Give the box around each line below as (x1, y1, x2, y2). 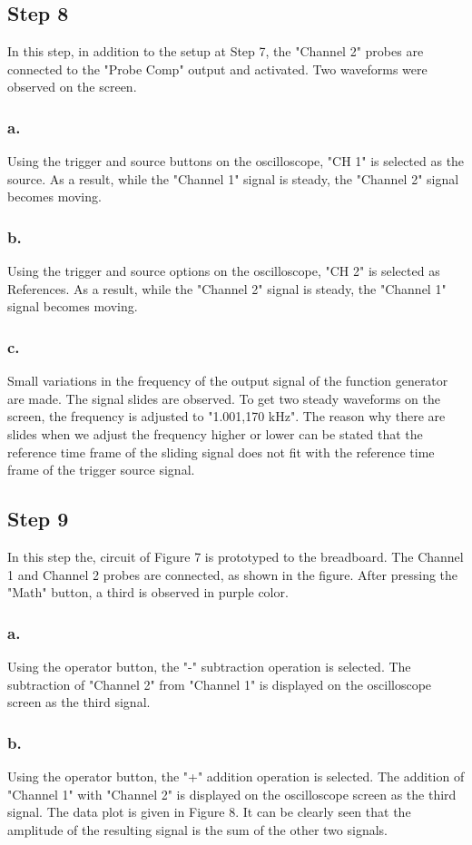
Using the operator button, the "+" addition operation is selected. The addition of (7, 766, 465, 785)
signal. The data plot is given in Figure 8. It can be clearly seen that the (7, 802, 411, 821)
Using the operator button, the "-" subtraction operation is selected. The (7, 656, 411, 675)
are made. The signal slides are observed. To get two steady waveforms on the (7, 388, 440, 408)
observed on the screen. (7, 77, 137, 96)
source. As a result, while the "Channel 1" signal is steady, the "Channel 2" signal (7, 169, 459, 188)
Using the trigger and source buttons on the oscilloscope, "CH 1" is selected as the (7, 152, 465, 171)
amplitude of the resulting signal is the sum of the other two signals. (7, 820, 388, 839)
